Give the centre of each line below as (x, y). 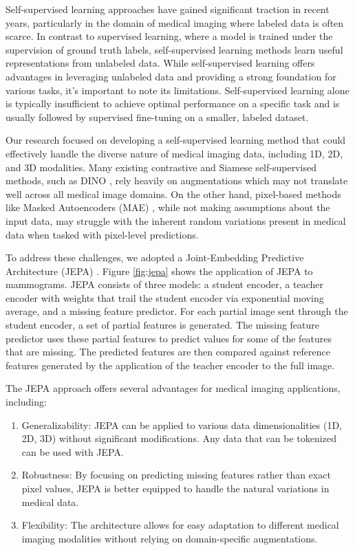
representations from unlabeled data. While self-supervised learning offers (160, 63)
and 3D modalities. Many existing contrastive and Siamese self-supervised (161, 167)
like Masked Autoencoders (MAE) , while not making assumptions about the (168, 207)
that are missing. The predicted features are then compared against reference (168, 352)
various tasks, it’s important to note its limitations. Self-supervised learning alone (177, 90)
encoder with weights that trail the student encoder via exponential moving (165, 297)
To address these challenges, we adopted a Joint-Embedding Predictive (155, 257)
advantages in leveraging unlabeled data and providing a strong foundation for (171, 76)
